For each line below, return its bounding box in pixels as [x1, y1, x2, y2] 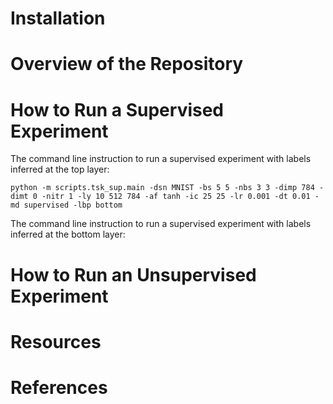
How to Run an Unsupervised [10, 263, 257, 286]
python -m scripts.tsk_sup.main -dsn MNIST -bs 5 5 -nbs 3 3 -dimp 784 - [10, 183, 325, 193]
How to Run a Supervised [10, 98, 225, 121]
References [10, 376, 108, 399]
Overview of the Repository [10, 53, 244, 76]
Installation [10, 7, 106, 30]
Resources [10, 330, 102, 353]
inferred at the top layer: [10, 163, 110, 176]
